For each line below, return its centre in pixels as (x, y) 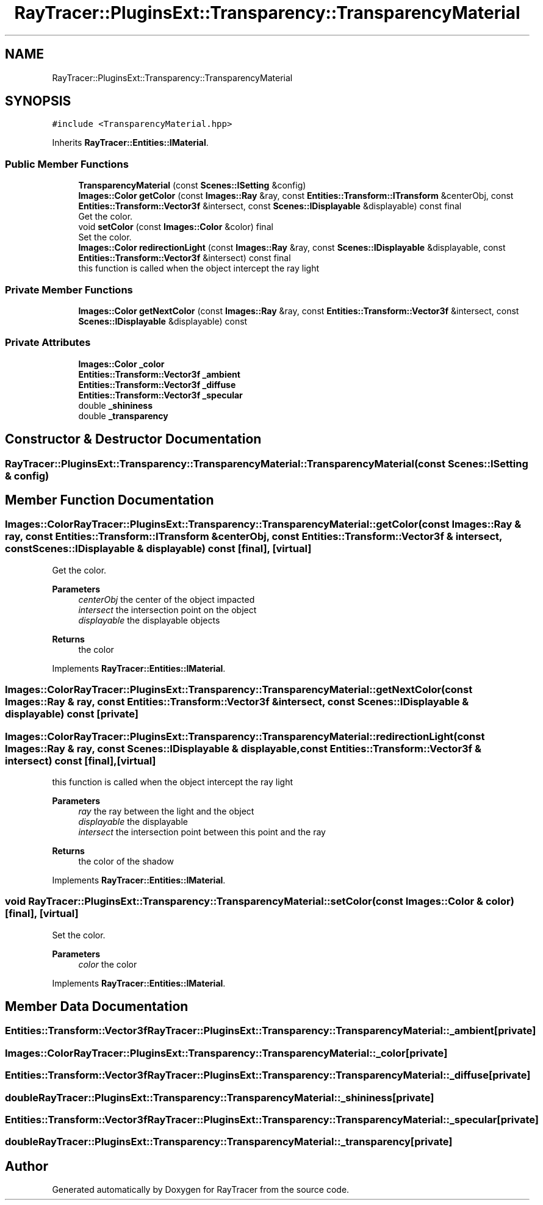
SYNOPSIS (38, 101)
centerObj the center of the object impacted (167, 599)
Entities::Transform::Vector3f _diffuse (157, 384)
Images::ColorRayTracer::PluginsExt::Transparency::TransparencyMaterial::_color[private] (226, 1053)
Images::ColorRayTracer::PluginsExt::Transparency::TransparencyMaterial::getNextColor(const (239, 690)
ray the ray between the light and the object (166, 811)
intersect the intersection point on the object (167, 610)
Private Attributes (48, 343)
